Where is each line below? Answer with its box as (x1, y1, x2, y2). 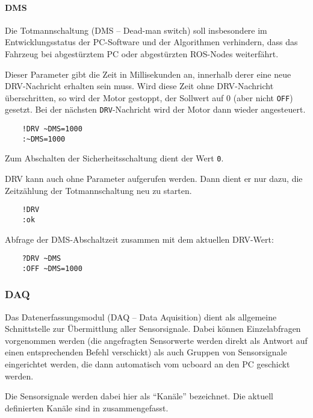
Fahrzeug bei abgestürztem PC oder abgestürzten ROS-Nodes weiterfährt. (5, 47, 279, 60)
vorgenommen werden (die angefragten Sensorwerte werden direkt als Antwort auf (5, 334, 308, 346)
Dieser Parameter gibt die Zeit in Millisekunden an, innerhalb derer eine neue (5, 67, 291, 80)
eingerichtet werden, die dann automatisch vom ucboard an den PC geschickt (5, 358, 290, 370)
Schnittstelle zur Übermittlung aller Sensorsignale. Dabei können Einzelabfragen (5, 322, 301, 335)
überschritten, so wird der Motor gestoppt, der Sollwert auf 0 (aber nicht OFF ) (5, 91, 293, 104)
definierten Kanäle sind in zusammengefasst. (5, 401, 169, 414)
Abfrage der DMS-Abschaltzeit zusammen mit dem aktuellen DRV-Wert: (5, 232, 274, 245)
